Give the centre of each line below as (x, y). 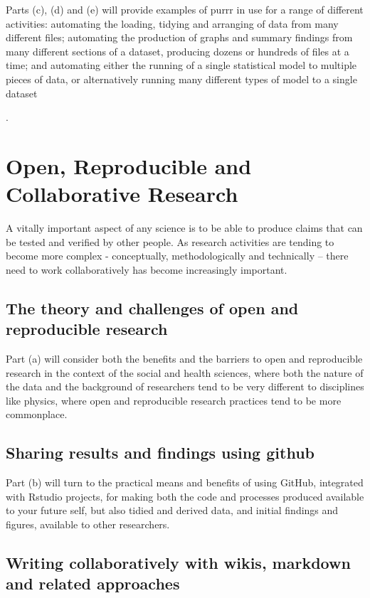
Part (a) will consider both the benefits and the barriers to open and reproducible (184, 359)
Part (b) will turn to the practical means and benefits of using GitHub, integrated (185, 482)
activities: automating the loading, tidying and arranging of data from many (172, 23)
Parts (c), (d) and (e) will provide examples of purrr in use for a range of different (185, 9)
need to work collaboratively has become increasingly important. (147, 269)
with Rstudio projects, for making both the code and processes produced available (185, 496)
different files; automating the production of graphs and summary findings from (179, 37)
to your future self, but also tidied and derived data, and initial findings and (172, 510)
